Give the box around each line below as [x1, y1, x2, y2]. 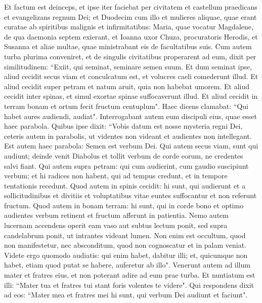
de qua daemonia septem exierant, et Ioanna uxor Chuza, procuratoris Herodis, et [4, 31, 258, 42]
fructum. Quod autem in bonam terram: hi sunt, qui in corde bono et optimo [4, 200, 244, 210]
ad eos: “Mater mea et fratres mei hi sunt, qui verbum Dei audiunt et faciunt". [4, 289, 248, 300]
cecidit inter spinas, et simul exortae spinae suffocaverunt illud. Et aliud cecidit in [4, 91, 258, 101]
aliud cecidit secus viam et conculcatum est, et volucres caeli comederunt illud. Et [4, 71, 258, 82]
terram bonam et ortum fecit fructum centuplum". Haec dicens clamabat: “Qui [4, 100, 249, 111]
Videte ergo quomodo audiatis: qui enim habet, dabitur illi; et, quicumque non [4, 249, 248, 260]
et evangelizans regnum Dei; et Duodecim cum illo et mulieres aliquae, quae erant [4, 11, 257, 22]
